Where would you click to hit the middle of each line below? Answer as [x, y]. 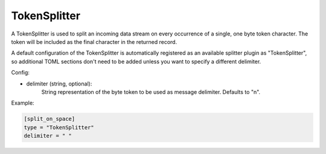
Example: [23, 103]
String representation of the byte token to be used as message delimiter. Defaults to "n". [151, 92]
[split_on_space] [50, 119]
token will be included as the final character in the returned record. [94, 42]
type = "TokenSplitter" [59, 127]
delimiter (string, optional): [59, 84]
